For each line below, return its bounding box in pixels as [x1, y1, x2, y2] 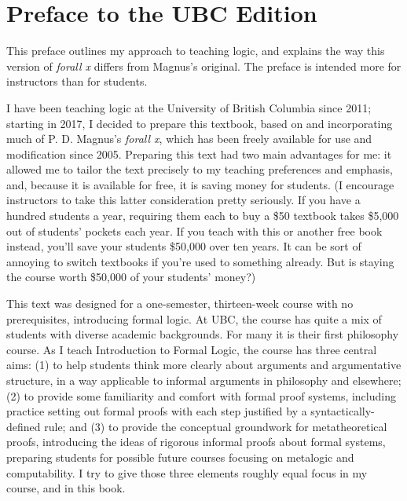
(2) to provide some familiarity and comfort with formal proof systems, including [6, 387, 396, 404]
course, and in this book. [6, 480, 126, 496]
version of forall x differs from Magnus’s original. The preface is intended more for [6, 57, 401, 74]
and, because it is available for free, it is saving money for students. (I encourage [6, 176, 394, 192]
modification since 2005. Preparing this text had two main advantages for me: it [6, 145, 392, 162]
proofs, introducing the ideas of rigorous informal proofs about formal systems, [6, 433, 386, 450]
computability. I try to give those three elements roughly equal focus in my [6, 464, 368, 481]
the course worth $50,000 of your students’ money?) [6, 269, 256, 285]
